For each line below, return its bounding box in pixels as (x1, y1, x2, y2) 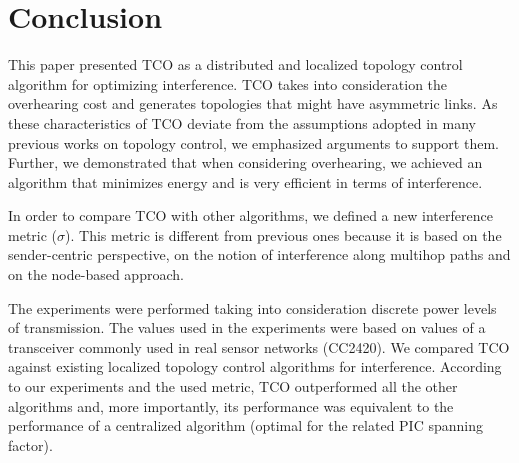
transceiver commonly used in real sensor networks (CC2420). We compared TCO (8, 336, 510, 357)
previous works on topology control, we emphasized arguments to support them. (8, 132, 499, 153)
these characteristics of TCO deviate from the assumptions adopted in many (8, 112, 476, 133)
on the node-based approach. (8, 264, 184, 285)
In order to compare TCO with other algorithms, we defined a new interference (8, 205, 493, 226)
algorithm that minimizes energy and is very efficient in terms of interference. (8, 171, 483, 192)
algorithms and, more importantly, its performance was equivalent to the (8, 395, 454, 416)
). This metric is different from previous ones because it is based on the (65, 224, 502, 245)
